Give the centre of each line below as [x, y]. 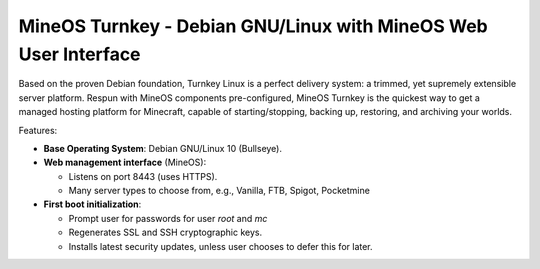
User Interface [79, 54]
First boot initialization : [92, 204]
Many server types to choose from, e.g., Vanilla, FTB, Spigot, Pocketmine [219, 191]
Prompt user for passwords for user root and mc [168, 218]
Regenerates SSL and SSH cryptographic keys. [165, 232]
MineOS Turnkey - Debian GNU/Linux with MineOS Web [253, 26]
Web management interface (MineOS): [125, 162]
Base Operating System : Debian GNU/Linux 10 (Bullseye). [163, 148]
